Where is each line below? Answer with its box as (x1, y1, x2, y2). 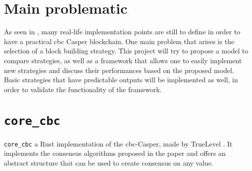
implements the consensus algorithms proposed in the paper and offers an (4, 148, 226, 158)
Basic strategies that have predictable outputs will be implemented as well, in (4, 74, 238, 85)
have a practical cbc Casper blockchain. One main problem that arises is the (4, 36, 234, 46)
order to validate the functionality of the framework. (4, 84, 162, 94)
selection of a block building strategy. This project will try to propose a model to (4, 46, 249, 56)
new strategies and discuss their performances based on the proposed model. (4, 65, 234, 75)
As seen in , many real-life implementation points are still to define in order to (4, 26, 240, 37)
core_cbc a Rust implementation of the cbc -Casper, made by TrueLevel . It (4, 138, 233, 148)
